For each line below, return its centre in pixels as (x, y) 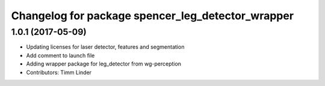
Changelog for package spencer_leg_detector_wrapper (153, 16)
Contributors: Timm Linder (59, 72)
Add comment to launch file (60, 55)
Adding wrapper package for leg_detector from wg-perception (104, 64)
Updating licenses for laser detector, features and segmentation (105, 47)
